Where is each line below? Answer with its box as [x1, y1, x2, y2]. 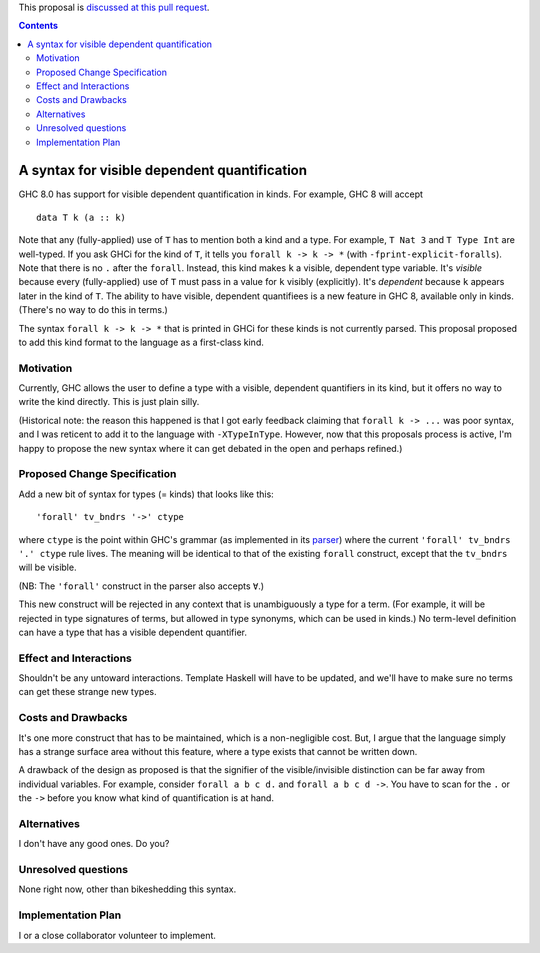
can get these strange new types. [18, 686, 157, 698]
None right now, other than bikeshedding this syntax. [18, 883, 237, 895]
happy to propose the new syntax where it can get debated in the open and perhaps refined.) [18, 442, 403, 454]
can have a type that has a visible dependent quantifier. [18, 626, 248, 638]
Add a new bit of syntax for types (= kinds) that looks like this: [18, 488, 274, 500]
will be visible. [18, 561, 77, 574]
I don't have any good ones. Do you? [18, 838, 170, 850]
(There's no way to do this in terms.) [18, 304, 169, 316]
